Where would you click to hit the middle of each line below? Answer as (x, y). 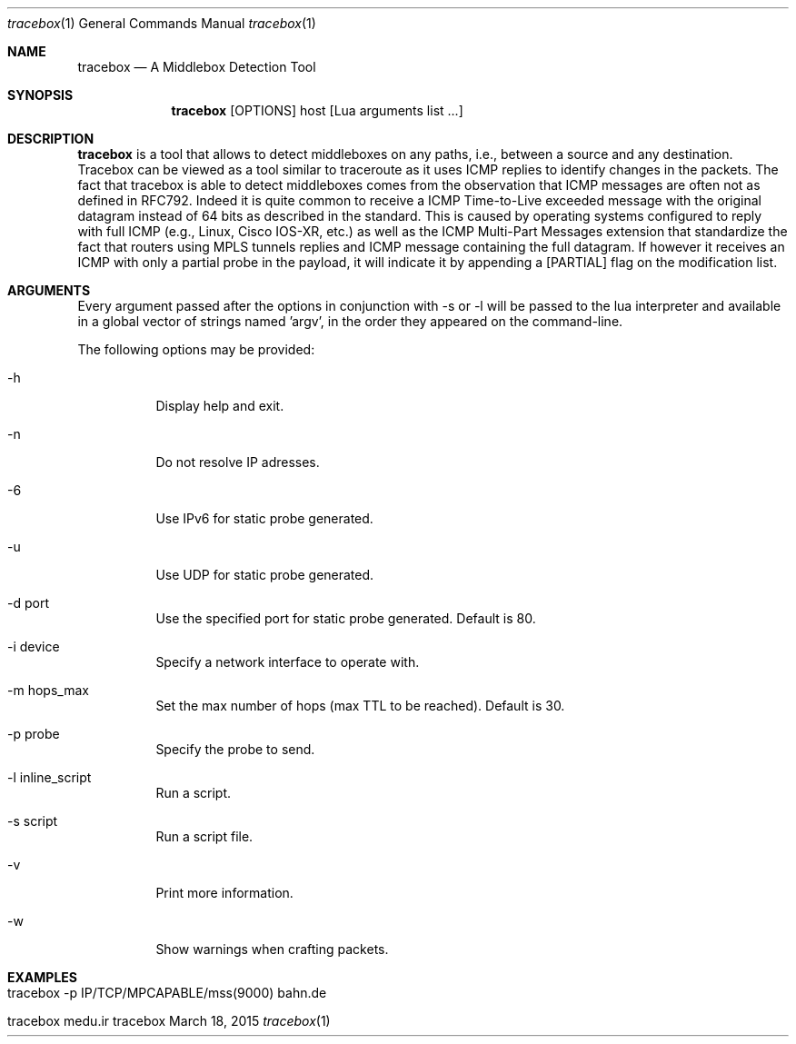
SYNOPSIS (40, 95)
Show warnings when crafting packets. (272, 949)
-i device (34, 646)
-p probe (34, 734)
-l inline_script (50, 777)
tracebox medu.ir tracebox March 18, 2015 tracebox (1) (169, 1021)
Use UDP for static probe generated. (265, 575)
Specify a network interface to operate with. (288, 662)
